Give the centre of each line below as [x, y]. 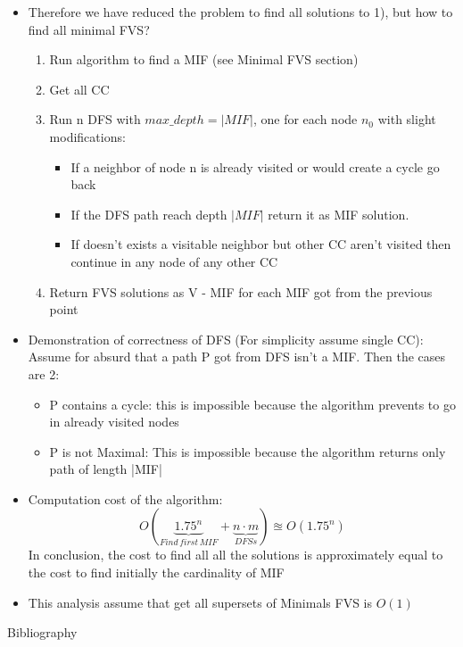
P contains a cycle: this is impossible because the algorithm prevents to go [252, 404]
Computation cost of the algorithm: [125, 498]
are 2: [44, 373]
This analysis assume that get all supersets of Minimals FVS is [200, 602]
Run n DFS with [95, 119]
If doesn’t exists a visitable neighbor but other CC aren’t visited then [261, 244]
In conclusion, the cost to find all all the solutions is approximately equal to [236, 555]
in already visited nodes [114, 422]
